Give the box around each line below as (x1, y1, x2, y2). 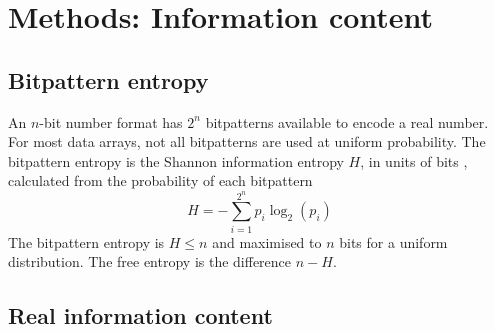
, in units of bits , (360, 150, 468, 171)
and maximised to (212, 231, 322, 252)
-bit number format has (39, 111, 183, 132)
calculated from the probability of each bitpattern (8, 170, 313, 191)
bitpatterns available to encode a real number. (205, 111, 489, 132)
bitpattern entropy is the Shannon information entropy (8, 150, 344, 171)
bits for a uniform (339, 231, 448, 252)
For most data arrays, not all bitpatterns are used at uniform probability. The (8, 131, 486, 152)
